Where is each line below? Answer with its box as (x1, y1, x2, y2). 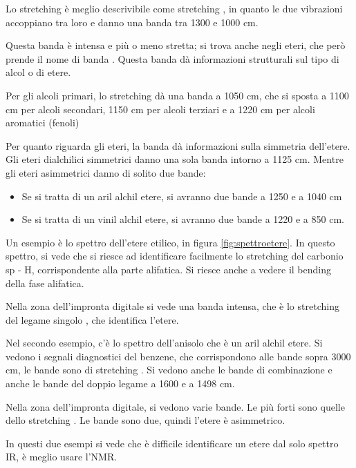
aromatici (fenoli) (6, 115, 79, 130)
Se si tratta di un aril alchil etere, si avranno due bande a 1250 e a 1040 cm (21, 188, 342, 203)
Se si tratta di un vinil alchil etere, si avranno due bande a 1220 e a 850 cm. (21, 212, 344, 226)
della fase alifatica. (6, 275, 84, 290)
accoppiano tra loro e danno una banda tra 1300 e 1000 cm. (6, 14, 259, 29)
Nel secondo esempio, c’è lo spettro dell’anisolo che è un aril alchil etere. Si (6, 335, 323, 350)
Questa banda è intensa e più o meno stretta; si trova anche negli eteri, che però (6, 38, 346, 52)
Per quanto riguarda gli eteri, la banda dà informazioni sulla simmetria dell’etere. (6, 138, 350, 153)
